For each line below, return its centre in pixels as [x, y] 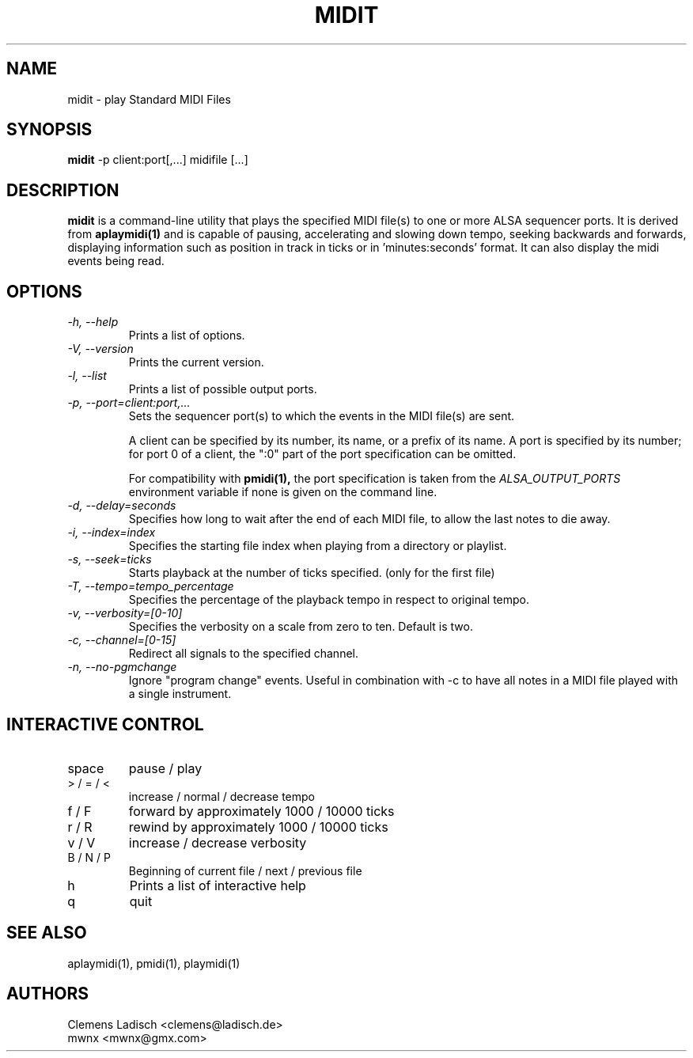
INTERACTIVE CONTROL [105, 724]
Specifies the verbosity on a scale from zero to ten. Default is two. [301, 627]
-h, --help [93, 322]
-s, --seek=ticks [110, 559]
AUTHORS [48, 994]
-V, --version [100, 349]
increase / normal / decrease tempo [222, 796]
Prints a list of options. [187, 336]
